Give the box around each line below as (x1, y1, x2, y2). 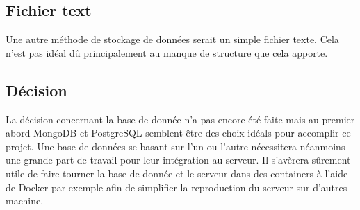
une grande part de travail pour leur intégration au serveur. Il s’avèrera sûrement (6, 152, 351, 167)
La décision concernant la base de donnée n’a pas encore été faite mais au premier (6, 112, 355, 126)
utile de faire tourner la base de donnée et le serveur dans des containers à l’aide (6, 166, 348, 180)
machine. (6, 193, 44, 208)
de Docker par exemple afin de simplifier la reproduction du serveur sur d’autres (6, 180, 347, 194)
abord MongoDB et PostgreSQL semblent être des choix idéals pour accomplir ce (6, 125, 351, 140)
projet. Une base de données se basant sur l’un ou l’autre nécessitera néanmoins (6, 139, 345, 153)
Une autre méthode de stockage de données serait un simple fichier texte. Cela (6, 32, 339, 46)
